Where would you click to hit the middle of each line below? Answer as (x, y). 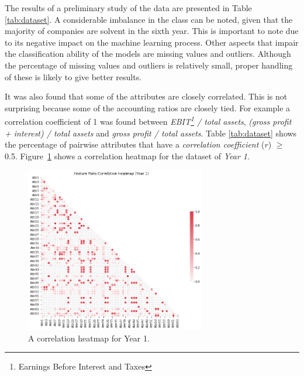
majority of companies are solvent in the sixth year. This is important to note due (152, 31)
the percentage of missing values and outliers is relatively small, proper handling (149, 65)
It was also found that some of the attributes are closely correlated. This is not (146, 96)
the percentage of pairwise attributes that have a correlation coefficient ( (135, 144)
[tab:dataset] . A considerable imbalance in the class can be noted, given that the (149, 19)
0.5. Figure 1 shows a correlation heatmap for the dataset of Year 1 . (127, 155)
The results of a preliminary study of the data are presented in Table (128, 8)
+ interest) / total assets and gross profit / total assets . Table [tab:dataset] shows (151, 133)
